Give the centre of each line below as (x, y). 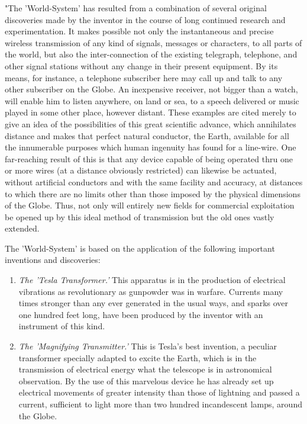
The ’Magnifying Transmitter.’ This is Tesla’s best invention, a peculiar (148, 346)
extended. (22, 228)
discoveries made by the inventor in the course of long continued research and (145, 19)
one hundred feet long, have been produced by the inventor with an (141, 314)
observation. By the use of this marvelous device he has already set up (146, 380)
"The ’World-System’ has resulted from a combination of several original (136, 8)
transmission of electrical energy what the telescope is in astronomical (145, 369)
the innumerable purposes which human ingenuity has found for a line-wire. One (151, 147)
